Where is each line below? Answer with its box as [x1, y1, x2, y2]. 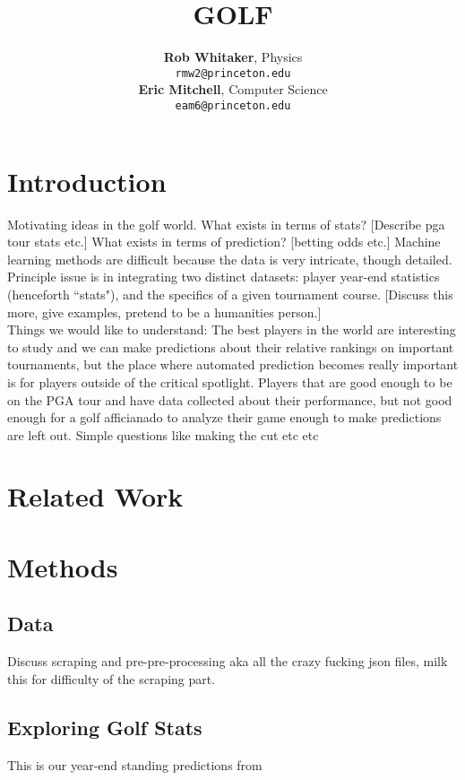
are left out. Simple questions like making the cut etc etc [7, 425, 319, 444]
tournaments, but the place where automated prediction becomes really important [7, 355, 459, 374]
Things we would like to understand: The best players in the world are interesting [7, 320, 456, 339]
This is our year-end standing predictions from [7, 755, 263, 774]
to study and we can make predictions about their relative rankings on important [7, 337, 454, 356]
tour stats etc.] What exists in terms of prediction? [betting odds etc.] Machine [7, 232, 441, 251]
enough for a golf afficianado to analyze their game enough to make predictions [7, 408, 442, 427]
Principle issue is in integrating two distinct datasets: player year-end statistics [7, 267, 440, 286]
